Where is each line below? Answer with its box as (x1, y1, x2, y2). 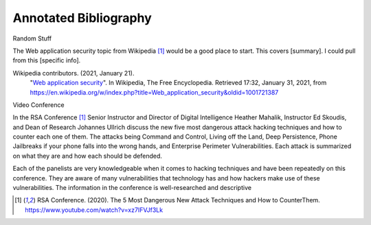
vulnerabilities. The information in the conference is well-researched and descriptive (12, 184, 252, 192)
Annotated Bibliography (12, 10, 153, 25)
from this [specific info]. (12, 56, 81, 64)
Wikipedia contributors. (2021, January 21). (12, 69, 135, 77)
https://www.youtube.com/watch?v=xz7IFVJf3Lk (25, 206, 164, 214)
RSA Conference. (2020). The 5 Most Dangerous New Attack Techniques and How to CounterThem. (36, 196, 321, 204)
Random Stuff (12, 34, 52, 43)
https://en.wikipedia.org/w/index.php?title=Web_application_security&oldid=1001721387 (30, 88, 279, 96)
